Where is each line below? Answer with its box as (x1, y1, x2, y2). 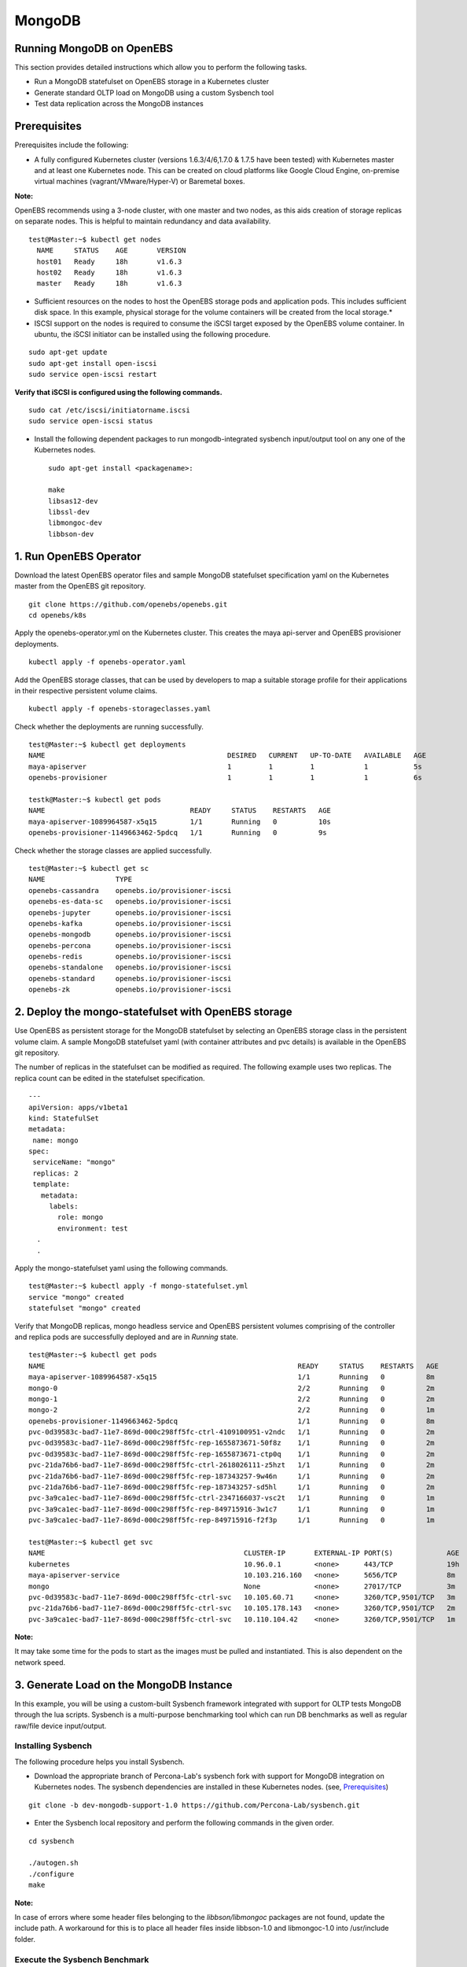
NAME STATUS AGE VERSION (36, 246, 186, 255)
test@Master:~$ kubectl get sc (28, 864, 149, 873)
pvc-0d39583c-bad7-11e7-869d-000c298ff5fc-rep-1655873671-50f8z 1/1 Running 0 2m (28, 1438, 436, 1448)
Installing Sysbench (14, 1740, 92, 1751)
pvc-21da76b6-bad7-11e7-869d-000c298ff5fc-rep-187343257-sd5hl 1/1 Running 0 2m (28, 1483, 436, 1492)
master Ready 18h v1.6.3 (36, 279, 182, 288)
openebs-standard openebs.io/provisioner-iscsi (28, 974, 232, 983)
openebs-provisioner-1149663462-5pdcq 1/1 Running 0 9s (28, 829, 327, 837)
